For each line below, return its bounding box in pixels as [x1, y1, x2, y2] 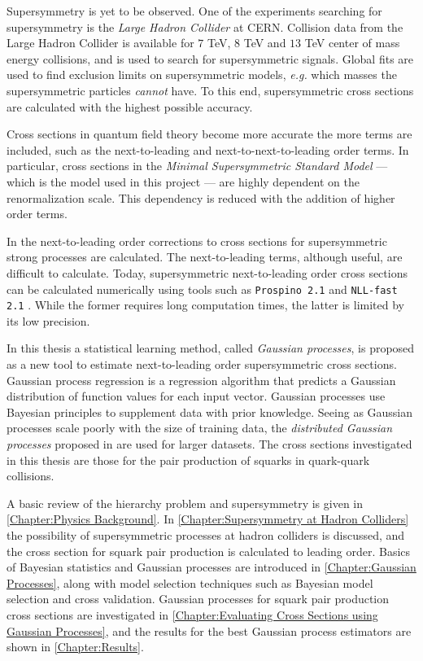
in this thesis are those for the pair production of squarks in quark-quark [7, 451, 370, 468]
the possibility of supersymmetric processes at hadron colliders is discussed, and [7, 526, 405, 543]
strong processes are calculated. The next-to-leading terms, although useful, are [7, 248, 403, 265]
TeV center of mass [304, 34, 400, 51]
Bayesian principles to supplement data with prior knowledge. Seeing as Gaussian [7, 403, 413, 420]
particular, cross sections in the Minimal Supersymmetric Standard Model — [7, 157, 388, 174]
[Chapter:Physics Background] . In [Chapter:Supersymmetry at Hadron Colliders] [7, 510, 409, 527]
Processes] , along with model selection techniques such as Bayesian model [7, 574, 373, 591]
